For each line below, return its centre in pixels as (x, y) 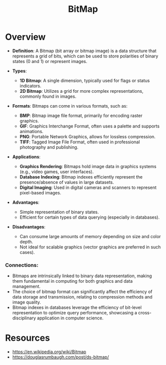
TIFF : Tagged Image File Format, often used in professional (80, 142)
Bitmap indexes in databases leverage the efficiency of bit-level (77, 307)
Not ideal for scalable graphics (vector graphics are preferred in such (90, 247)
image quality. (26, 302)
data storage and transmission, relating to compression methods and (82, 297)
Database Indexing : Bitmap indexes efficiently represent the (81, 177)
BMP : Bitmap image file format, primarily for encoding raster (81, 116)
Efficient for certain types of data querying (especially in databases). (89, 217)
